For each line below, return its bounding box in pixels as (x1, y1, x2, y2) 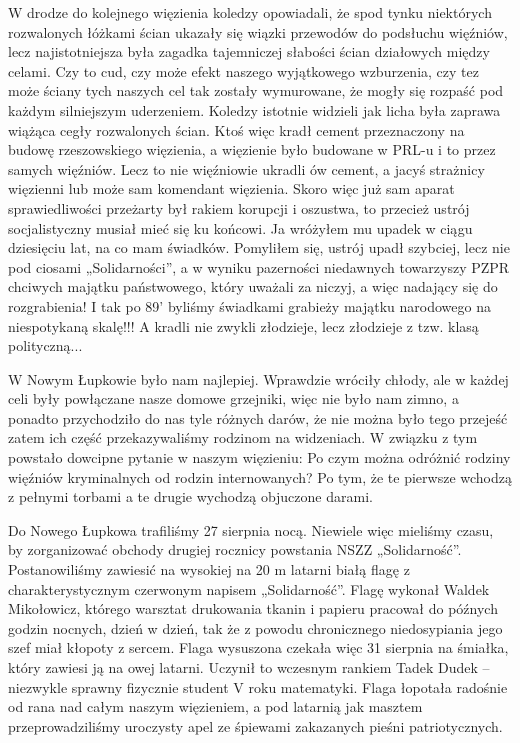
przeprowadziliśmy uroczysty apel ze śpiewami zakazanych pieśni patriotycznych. (8, 715, 503, 736)
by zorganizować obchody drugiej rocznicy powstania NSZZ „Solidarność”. (8, 539, 462, 560)
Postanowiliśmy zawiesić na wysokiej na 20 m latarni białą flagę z (8, 559, 410, 580)
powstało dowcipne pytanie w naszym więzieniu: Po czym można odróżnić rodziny (8, 447, 511, 468)
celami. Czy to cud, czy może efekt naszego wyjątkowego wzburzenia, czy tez (8, 60, 479, 81)
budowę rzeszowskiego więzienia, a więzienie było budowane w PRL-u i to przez (8, 139, 496, 160)
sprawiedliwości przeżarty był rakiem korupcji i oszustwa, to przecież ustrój (8, 197, 470, 218)
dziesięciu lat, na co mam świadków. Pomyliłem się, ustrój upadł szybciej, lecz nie (8, 237, 510, 258)
